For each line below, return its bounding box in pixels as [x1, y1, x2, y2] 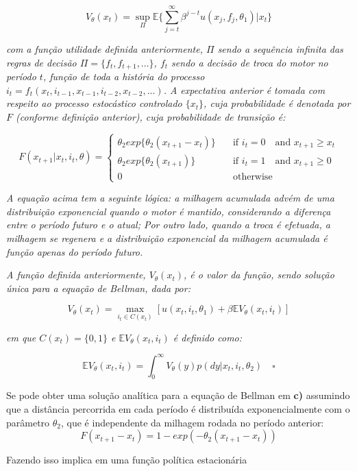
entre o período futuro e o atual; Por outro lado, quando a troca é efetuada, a [6, 217, 330, 232]
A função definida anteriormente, [6, 267, 146, 282]
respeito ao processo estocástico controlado [6, 96, 182, 110]
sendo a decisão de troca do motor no [171, 55, 328, 69]
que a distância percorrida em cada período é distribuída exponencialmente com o [6, 402, 350, 416]
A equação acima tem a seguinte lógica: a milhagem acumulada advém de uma [6, 191, 334, 205]
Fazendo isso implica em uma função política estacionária [6, 452, 247, 467]
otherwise [232, 171, 273, 182]
